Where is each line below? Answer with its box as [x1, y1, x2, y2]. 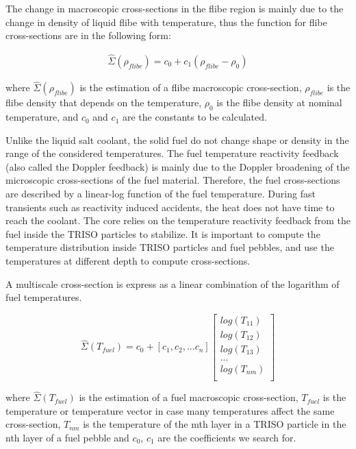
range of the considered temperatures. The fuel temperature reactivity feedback [5, 146, 339, 160]
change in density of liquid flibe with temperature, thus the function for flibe [5, 14, 327, 29]
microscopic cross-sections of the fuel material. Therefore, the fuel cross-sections [5, 173, 340, 187]
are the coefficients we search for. [157, 430, 296, 444]
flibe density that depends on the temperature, [5, 95, 202, 110]
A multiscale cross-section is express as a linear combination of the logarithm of [5, 276, 340, 291]
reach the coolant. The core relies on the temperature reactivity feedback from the [5, 213, 351, 228]
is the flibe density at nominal [216, 95, 342, 110]
